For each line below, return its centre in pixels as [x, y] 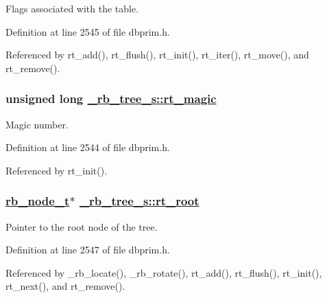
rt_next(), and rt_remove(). [65, 286]
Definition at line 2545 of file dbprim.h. [88, 31]
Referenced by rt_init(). [57, 170]
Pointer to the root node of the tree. [82, 226]
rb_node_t [38, 201]
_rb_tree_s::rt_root [139, 201]
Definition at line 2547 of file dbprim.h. [88, 250]
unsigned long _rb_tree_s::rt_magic [111, 99]
